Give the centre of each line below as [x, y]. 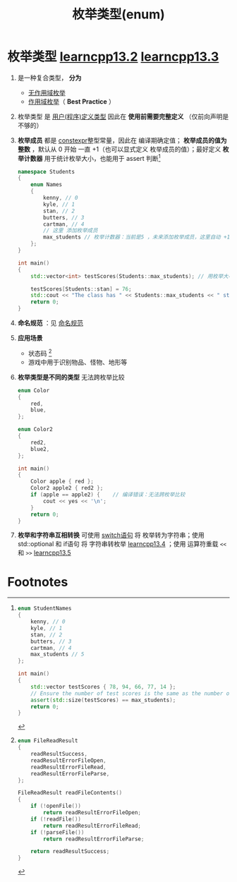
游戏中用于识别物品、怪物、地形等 [78, 362]
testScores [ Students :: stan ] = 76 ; [81, 289]
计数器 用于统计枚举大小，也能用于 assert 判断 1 [92, 157]
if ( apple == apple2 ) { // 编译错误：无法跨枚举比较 [108, 495]
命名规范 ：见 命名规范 [50, 323]
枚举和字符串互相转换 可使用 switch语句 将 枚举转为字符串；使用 [111, 535]
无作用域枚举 [47, 92]
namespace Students [46, 171]
